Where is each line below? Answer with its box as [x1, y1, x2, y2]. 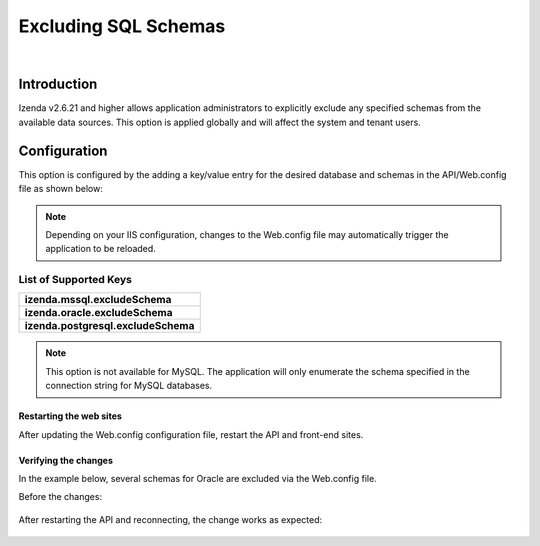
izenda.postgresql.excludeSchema [24, 319, 195, 333]
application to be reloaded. [45, 243, 157, 255]
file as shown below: [18, 183, 104, 195]
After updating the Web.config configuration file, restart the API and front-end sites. [18, 428, 364, 440]
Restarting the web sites [18, 410, 122, 422]
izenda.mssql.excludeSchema [24, 293, 172, 307]
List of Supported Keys [18, 273, 133, 287]
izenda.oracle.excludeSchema [24, 306, 173, 320]
